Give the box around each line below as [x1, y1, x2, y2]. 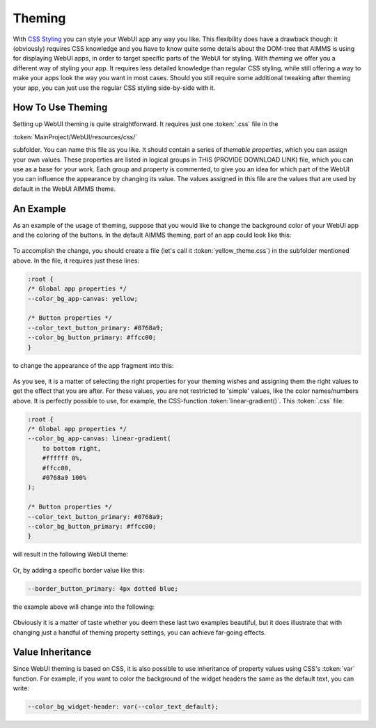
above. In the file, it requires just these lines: [13, 256, 139, 265]
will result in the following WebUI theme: [13, 550, 129, 559]
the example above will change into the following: [13, 603, 155, 611]
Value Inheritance [13, 646, 92, 658]
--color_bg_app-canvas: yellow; [27, 295, 139, 302]
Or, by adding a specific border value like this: [13, 566, 145, 574]
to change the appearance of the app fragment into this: [13, 361, 174, 369]
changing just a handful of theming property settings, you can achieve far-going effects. [13, 628, 266, 637]
